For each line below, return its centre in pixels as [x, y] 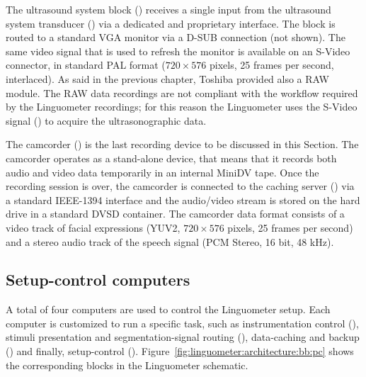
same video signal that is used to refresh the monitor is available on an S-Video [178, 51]
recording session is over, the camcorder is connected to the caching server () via [180, 186]
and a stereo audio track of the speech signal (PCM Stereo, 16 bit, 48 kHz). [170, 241]
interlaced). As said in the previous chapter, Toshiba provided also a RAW [167, 78]
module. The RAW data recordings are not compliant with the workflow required [182, 92]
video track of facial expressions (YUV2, [93, 227]
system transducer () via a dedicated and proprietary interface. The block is [171, 23]
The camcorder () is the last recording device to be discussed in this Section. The [182, 144]
